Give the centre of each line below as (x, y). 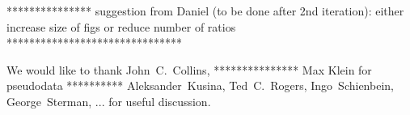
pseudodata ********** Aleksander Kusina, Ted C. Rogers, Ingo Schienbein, (200, 85)
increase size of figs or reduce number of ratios (121, 26)
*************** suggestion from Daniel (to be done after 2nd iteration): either (205, 11)
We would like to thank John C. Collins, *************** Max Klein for (189, 69)
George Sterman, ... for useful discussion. (109, 101)
